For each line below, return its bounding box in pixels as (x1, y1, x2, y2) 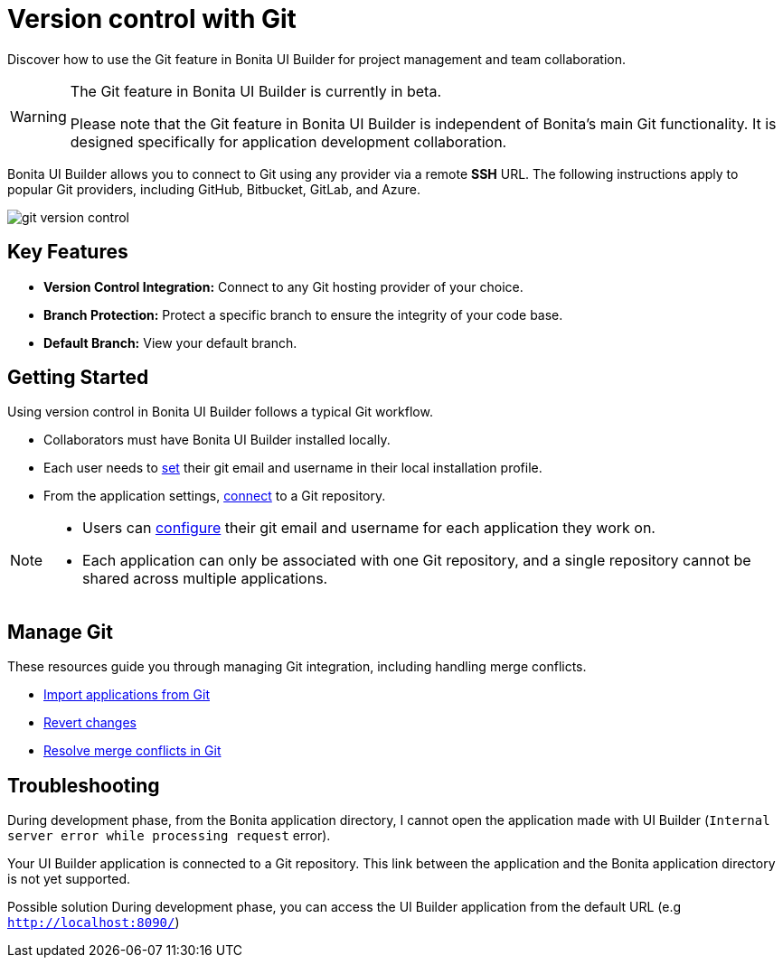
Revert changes (43, 715, 137, 731)
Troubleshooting (7, 773, 160, 797)
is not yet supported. (7, 871, 131, 887)
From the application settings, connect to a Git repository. (43, 488, 386, 504)
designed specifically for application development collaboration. (70, 132, 507, 151)
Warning (10, 107, 67, 126)
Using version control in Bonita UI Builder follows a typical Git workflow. (7, 404, 433, 420)
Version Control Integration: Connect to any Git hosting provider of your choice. (43, 278, 524, 295)
